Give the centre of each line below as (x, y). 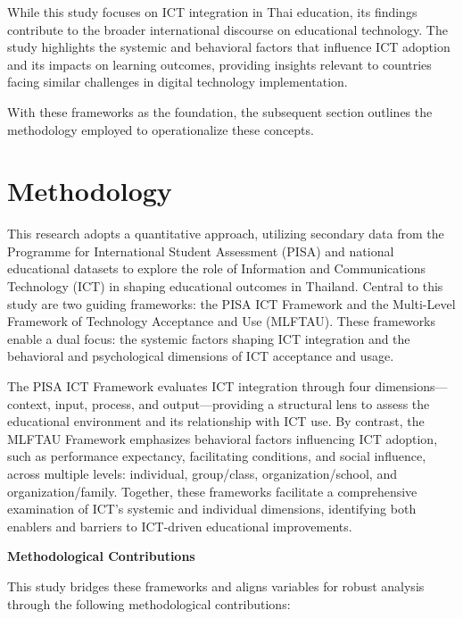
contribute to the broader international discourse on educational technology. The (227, 29)
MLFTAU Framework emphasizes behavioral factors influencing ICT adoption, (223, 438)
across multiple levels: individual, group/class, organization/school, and (202, 473)
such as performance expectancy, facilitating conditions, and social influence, (217, 456)
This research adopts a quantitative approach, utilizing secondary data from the (226, 234)
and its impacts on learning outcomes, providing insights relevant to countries (219, 64)
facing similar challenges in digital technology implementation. (178, 82)
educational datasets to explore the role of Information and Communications (216, 268)
